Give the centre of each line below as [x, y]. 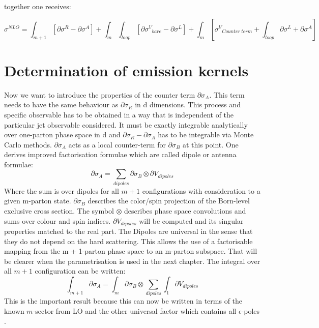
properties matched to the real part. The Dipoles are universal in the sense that [128, 231]
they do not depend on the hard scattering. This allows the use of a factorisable [128, 241]
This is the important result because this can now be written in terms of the [123, 301]
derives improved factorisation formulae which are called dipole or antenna [120, 154]
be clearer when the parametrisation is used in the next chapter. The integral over [132, 261]
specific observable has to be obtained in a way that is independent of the [119, 114]
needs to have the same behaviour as [61, 105]
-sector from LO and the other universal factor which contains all [135, 310]
